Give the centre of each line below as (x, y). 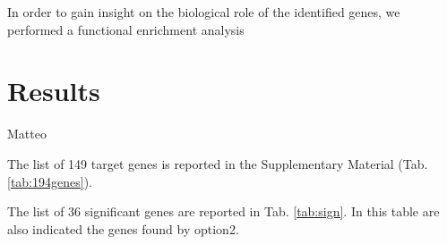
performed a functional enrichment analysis (126, 29)
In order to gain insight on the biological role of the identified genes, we (204, 12)
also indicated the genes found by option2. (123, 228)
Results (54, 91)
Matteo (27, 134)
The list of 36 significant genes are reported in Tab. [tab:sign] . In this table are (223, 211)
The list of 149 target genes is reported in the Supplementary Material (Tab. (218, 163)
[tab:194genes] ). (50, 181)
